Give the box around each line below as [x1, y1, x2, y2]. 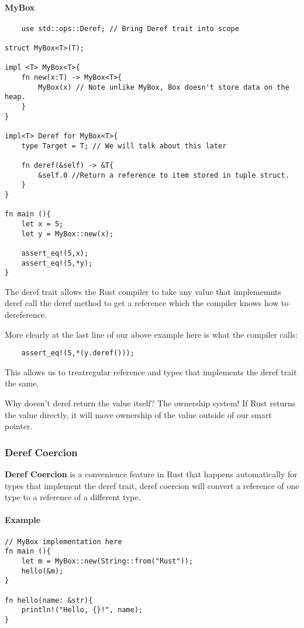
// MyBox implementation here [5, 537, 122, 546]
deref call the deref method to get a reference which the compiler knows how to [5, 297, 289, 309]
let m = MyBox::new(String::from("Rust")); [21, 556, 194, 565]
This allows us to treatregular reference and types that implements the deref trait [5, 365, 297, 378]
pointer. [5, 420, 33, 432]
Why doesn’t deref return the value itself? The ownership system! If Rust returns [5, 397, 296, 409]
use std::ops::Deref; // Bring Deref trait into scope [21, 24, 239, 33]
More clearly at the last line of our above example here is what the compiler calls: [5, 328, 298, 340]
